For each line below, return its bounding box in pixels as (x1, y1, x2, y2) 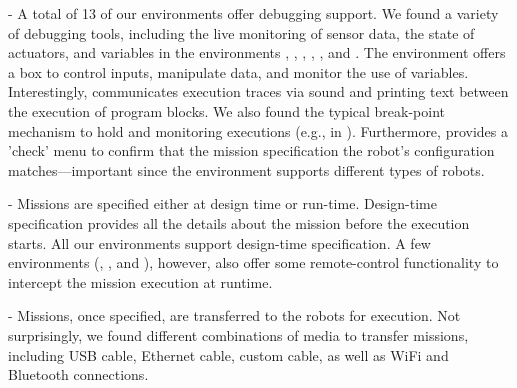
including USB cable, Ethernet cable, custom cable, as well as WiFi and (8, 344, 449, 365)
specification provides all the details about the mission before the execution (8, 212, 470, 233)
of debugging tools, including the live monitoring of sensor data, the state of (8, 22, 475, 43)
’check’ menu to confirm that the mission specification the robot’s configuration (8, 140, 495, 161)
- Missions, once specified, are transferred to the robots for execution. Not (8, 305, 461, 326)
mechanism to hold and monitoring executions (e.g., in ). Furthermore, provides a (8, 120, 508, 141)
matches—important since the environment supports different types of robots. (8, 159, 485, 180)
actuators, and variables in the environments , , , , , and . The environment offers (8, 42, 506, 63)
